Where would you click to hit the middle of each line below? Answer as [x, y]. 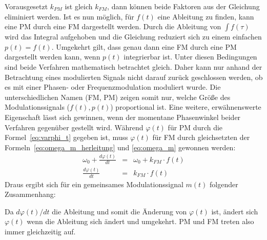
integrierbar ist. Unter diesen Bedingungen [190, 57]
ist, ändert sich [235, 211]
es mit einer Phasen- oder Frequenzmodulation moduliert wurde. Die [113, 87]
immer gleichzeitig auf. [40, 232]
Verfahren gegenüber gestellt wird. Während [74, 127]
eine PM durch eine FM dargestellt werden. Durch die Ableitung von [113, 26]
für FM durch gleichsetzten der [201, 137]
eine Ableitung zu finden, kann [206, 16]
